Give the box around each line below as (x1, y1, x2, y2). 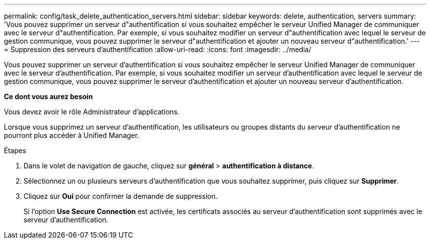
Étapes (4, 146, 27, 155)
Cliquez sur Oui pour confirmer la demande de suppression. (24, 192, 217, 200)
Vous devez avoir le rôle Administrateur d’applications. (4, 108, 180, 116)
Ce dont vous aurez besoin (4, 92, 93, 101)
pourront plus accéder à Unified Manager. (4, 131, 139, 139)
